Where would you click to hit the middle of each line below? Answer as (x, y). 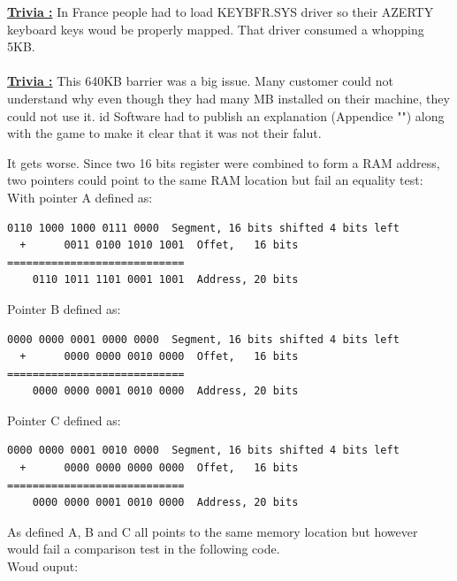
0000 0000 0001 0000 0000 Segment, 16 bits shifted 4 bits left (203, 339)
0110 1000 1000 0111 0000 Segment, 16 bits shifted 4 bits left (203, 228)
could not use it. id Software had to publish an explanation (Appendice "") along (226, 115)
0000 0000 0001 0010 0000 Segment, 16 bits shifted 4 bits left (203, 451)
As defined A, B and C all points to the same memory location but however (213, 531)
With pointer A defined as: (80, 197)
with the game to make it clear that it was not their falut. (164, 133)
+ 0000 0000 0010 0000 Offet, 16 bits (159, 357)
